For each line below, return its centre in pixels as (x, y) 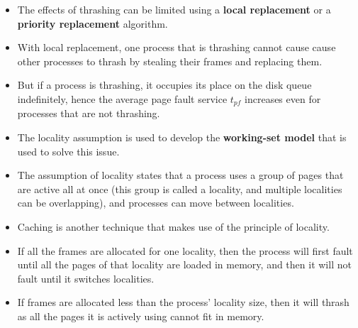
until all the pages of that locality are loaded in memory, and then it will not (184, 264)
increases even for (283, 98)
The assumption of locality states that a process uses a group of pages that (180, 175)
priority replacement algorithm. (93, 23)
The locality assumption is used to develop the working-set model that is (182, 137)
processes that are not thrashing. (89, 113)
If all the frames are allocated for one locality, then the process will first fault (185, 250)
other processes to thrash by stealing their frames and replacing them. (170, 61)
